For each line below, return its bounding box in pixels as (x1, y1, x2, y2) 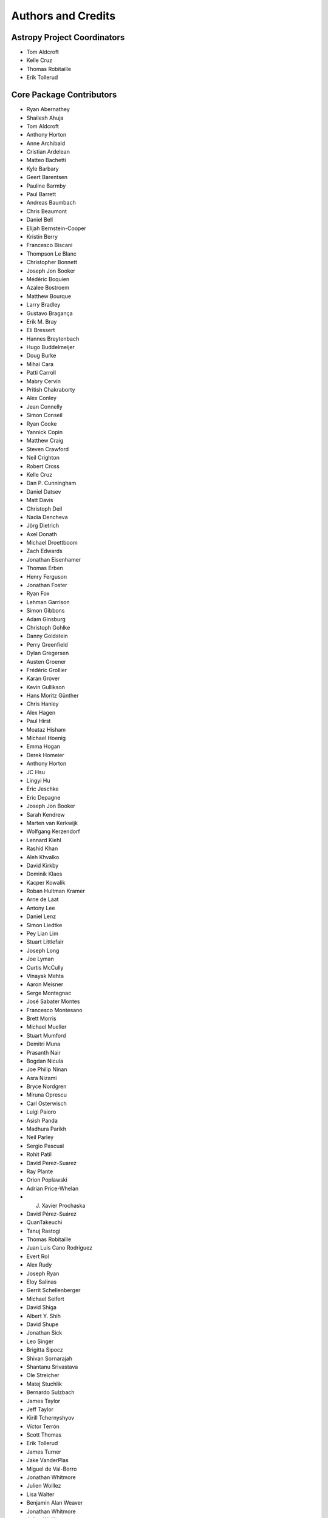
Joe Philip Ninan (26, 1066, 67, 1073)
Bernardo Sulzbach (26, 1389, 75, 1396)
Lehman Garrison (26, 598, 70, 605)
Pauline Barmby (26, 182, 66, 189)
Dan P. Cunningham (26, 480, 77, 487)
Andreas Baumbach (26, 199, 76, 206)
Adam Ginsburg (26, 615, 66, 622)
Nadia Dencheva (26, 513, 68, 520)
